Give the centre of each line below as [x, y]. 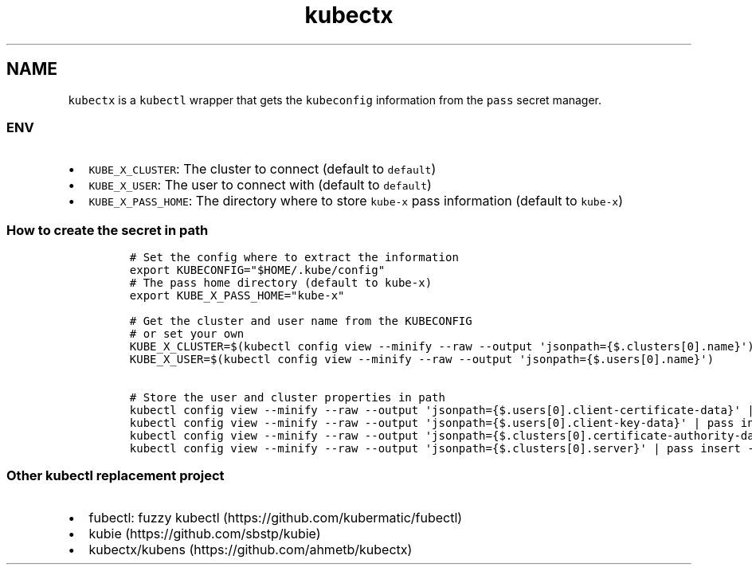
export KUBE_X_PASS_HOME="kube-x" [237, 296]
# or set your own [187, 334]
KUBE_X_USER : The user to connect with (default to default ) [260, 185]
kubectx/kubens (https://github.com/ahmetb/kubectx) [251, 549]
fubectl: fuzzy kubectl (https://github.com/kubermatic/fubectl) [276, 517]
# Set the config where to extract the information [294, 258]
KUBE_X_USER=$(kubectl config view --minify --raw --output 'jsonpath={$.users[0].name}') [422, 360]
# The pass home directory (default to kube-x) [281, 283]
